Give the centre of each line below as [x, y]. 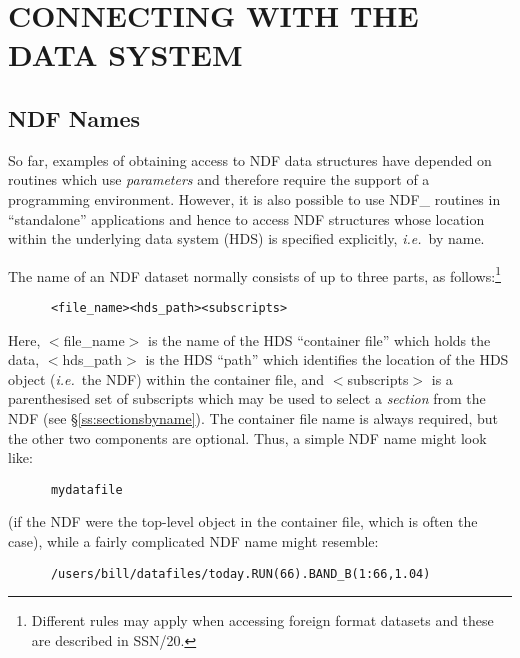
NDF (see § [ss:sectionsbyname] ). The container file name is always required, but [253, 418]
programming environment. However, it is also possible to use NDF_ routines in [254, 198]
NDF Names [74, 117]
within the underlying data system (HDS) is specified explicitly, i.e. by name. [246, 238]
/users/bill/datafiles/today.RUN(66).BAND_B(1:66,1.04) [240, 573]
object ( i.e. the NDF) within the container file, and [166, 378]
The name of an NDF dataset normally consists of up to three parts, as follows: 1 [254, 274]
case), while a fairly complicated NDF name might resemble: [193, 541]
